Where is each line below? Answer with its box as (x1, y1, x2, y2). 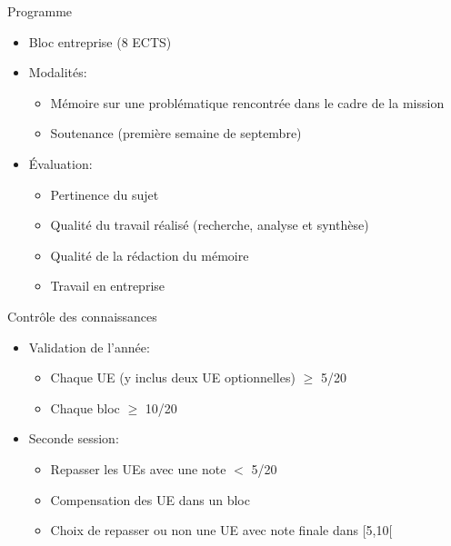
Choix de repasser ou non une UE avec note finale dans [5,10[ (50, 521, 393, 540)
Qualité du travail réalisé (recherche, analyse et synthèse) (50, 215, 369, 234)
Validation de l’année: (28, 337, 150, 356)
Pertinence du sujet (50, 184, 159, 204)
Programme (7, 2, 73, 20)
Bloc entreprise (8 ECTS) (28, 32, 172, 51)
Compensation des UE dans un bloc (50, 490, 250, 509)
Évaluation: (28, 154, 93, 173)
